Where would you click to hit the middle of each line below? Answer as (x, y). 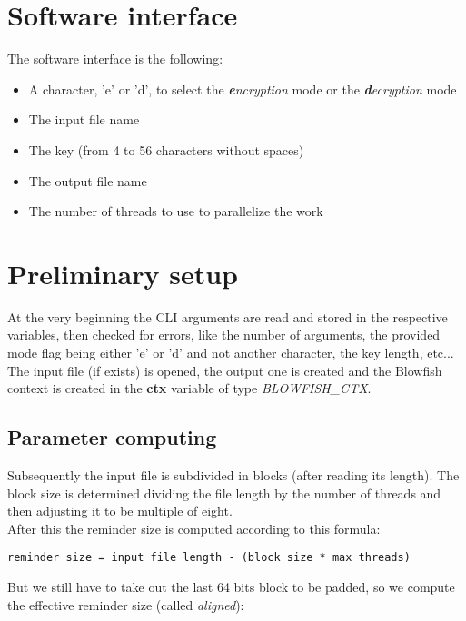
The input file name (84, 119)
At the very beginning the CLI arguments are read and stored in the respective (228, 316)
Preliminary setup (123, 273)
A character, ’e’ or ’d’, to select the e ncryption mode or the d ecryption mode (243, 89)
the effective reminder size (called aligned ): (126, 604)
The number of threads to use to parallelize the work (176, 211)
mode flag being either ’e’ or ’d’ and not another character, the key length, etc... (231, 352)
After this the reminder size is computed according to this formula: (194, 528)
